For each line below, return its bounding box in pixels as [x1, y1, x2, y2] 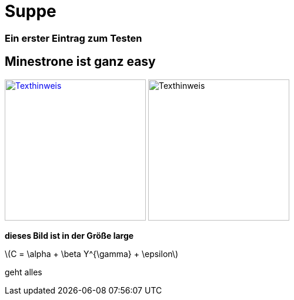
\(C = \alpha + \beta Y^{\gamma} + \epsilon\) [5, 248, 178, 259]
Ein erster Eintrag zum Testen [5, 32, 142, 44]
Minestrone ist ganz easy [5, 54, 156, 69]
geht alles [5, 266, 42, 277]
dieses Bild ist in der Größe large [5, 230, 134, 241]
